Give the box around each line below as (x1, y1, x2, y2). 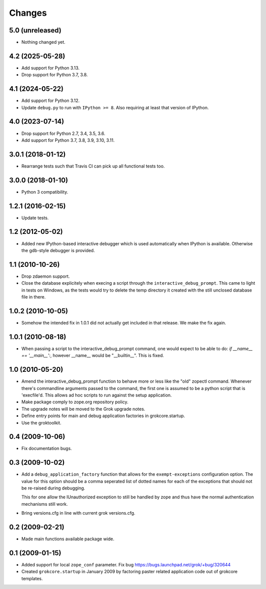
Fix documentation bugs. (21, 446, 72, 452)
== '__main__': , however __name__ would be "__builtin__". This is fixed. (21, 353, 165, 359)
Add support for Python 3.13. (21, 65, 80, 71)
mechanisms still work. (21, 501, 68, 507)
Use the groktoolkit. (21, 420, 62, 425)
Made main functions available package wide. (21, 536, 115, 542)
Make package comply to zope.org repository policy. (21, 399, 129, 405)
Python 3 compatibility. (21, 189, 68, 195)
